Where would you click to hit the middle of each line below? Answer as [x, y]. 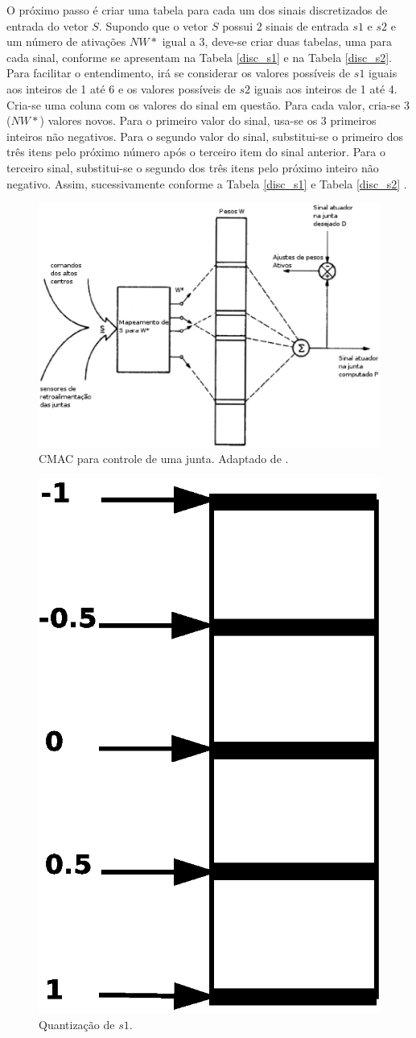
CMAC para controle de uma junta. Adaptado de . [164, 459]
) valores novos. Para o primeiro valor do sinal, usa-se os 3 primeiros [208, 120]
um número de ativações [66, 41]
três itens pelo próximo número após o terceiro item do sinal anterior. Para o [196, 152]
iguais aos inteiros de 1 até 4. [325, 88]
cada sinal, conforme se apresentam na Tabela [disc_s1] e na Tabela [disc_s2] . [199, 57]
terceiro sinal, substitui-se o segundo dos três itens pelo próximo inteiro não [193, 167]
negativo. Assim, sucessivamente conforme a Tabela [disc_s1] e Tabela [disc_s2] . [207, 183]
